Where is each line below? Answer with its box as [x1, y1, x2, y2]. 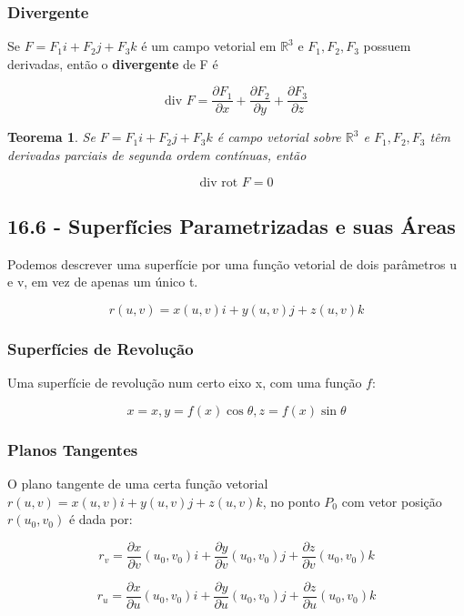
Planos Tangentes [7, 438, 138, 460]
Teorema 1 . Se [7, 127, 96, 146]
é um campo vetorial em [141, 36, 277, 56]
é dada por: [68, 510, 133, 529]
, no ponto [262, 491, 320, 510]
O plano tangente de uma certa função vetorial [7, 474, 268, 493]
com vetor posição [341, 491, 442, 510]
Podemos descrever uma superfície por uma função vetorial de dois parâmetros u [7, 254, 457, 273]
